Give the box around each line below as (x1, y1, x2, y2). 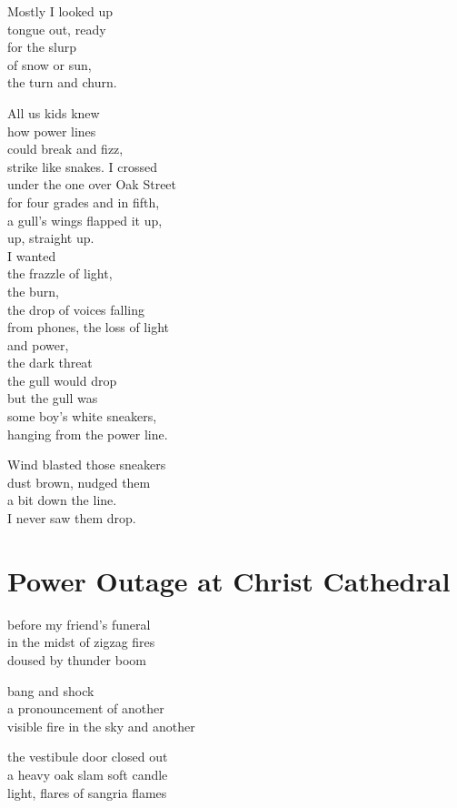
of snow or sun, (7, 55, 92, 74)
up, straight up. (7, 228, 94, 247)
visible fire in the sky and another (7, 716, 195, 735)
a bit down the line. (7, 490, 117, 510)
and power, (7, 335, 69, 354)
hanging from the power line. (7, 424, 168, 443)
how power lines (7, 121, 96, 140)
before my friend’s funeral (7, 614, 151, 633)
